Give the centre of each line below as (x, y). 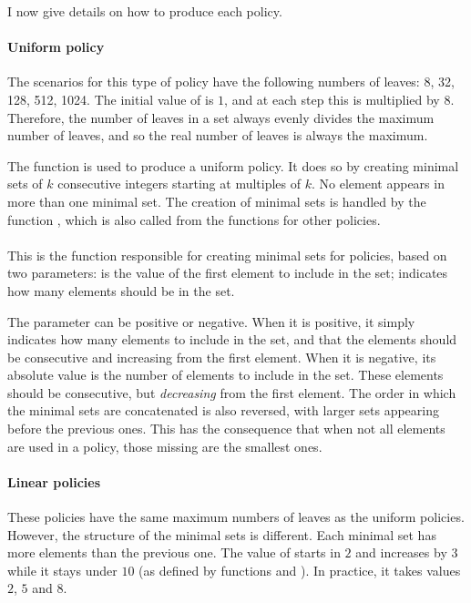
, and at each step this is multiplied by (332, 99)
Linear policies (54, 481)
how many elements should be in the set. (121, 290)
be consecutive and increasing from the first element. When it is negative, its (222, 357)
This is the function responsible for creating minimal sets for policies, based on (227, 255)
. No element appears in (378, 184)
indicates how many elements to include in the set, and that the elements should (232, 339)
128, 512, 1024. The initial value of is (111, 99)
